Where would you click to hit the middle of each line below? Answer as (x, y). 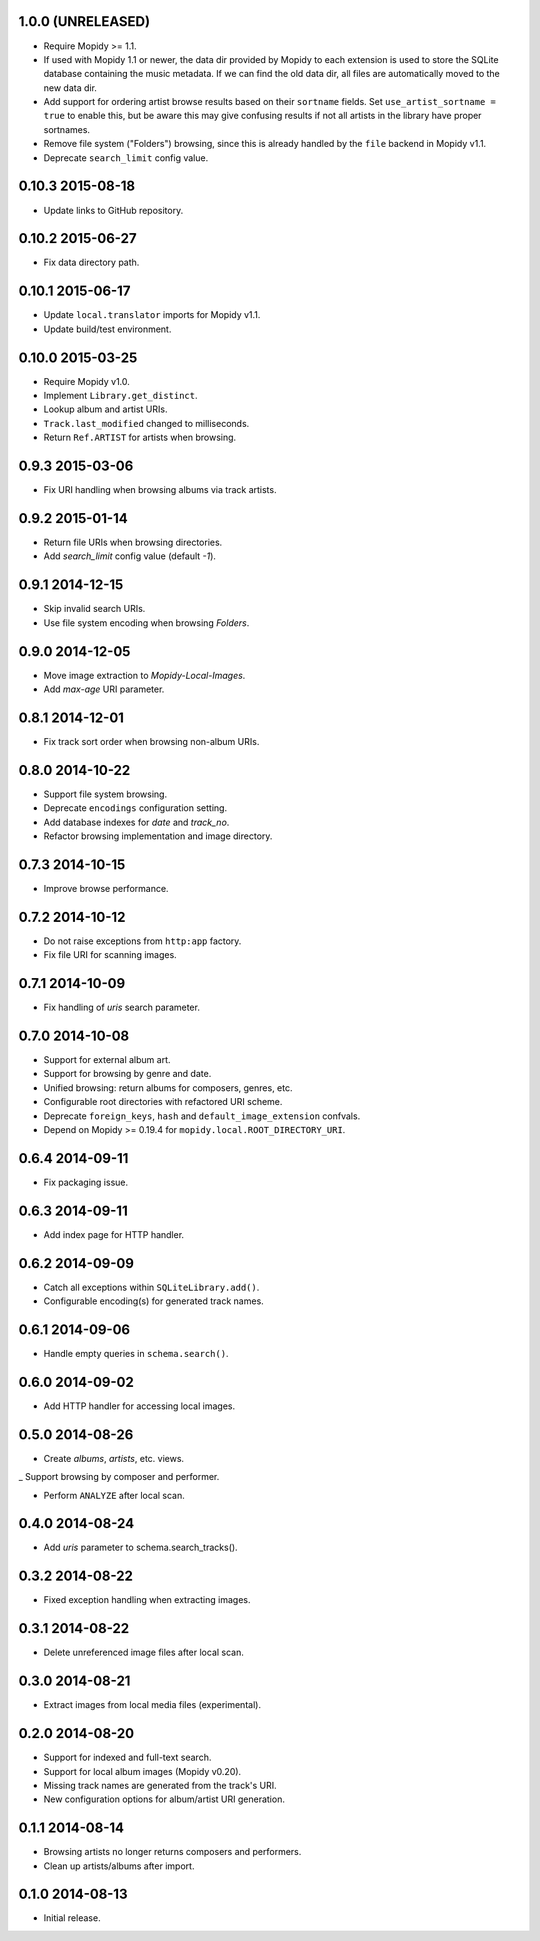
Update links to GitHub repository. (113, 210)
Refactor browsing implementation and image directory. (158, 836)
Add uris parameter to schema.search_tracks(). (141, 1547)
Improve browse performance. (106, 888)
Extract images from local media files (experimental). (152, 1705)
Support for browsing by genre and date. (127, 1074)
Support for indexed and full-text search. (127, 1757)
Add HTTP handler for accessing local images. (139, 1406)
